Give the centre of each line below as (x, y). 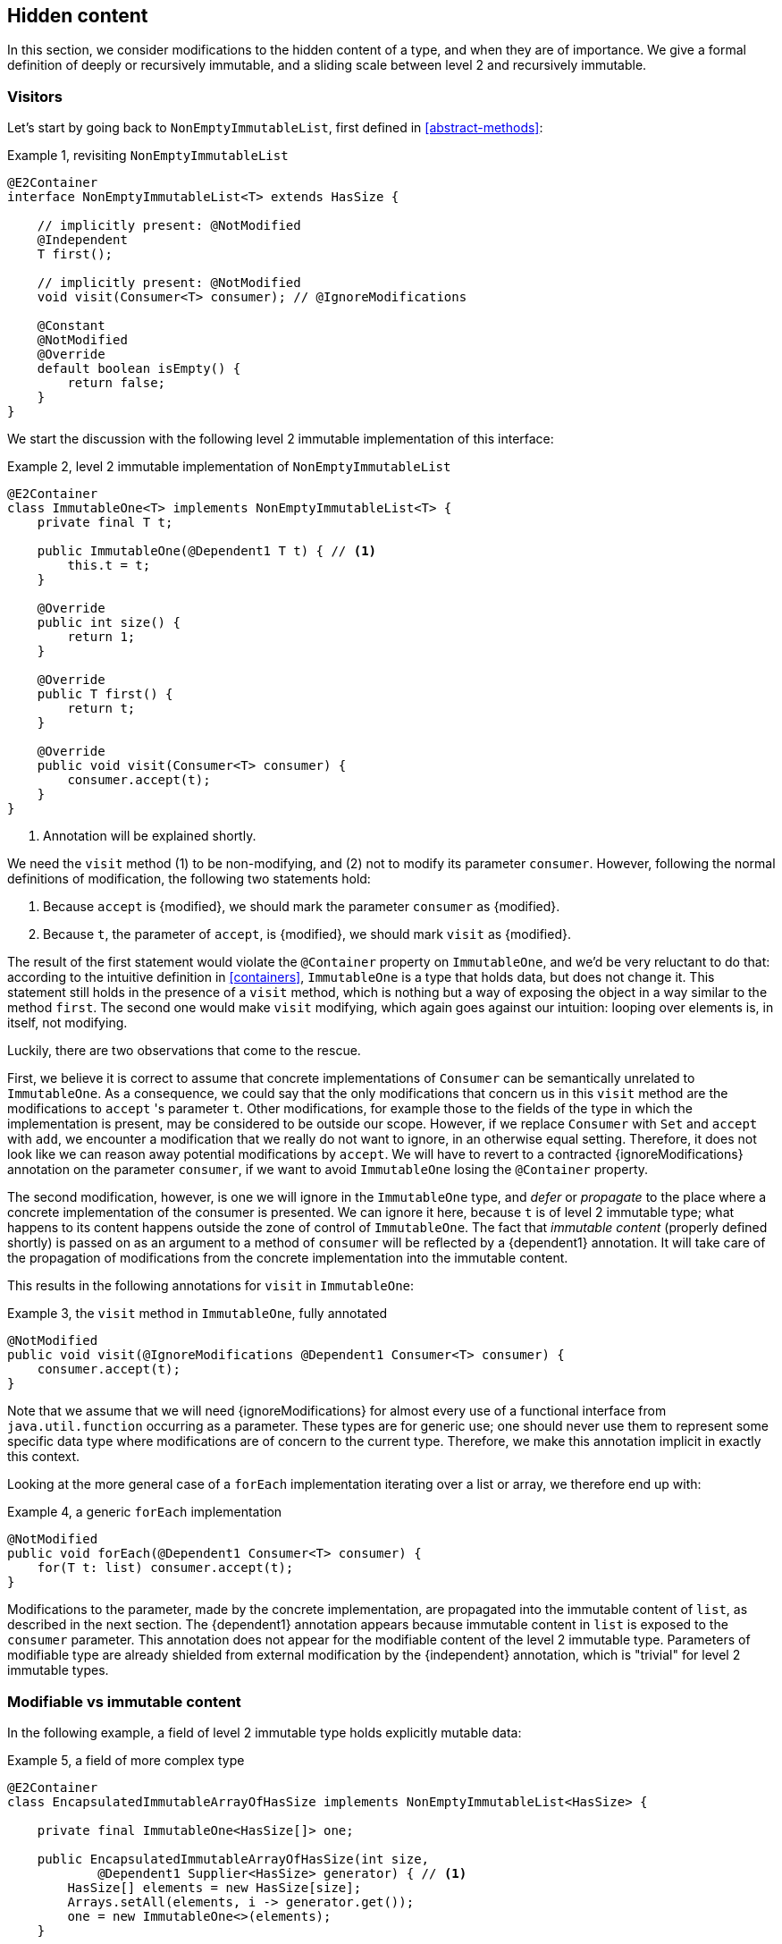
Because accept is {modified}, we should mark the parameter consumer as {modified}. (302, 907)
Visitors (35, 96)
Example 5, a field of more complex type (126, 1760)
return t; (101, 709)
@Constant (71, 326)
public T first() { (105, 694)
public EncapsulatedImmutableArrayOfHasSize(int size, (233, 1859)
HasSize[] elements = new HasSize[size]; (214, 1887)
